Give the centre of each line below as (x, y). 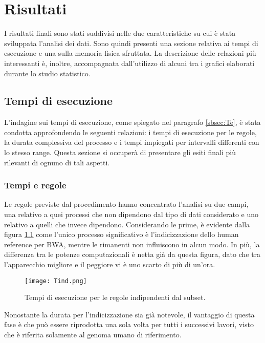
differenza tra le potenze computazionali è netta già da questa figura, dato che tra (132, 254)
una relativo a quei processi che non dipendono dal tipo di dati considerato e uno (131, 214)
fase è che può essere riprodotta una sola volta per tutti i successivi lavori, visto (129, 324)
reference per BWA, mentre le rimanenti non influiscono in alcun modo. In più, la (132, 244)
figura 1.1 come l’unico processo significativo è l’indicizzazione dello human (122, 234)
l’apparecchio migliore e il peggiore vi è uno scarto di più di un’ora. (110, 264)
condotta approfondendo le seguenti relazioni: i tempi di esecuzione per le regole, (130, 132)
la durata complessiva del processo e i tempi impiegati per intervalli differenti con (132, 142)
